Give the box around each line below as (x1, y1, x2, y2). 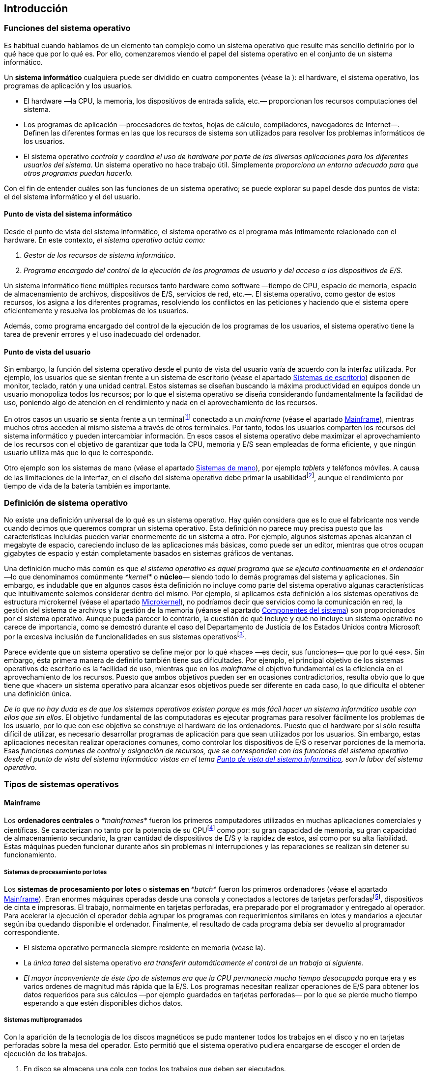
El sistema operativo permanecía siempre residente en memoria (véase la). (24, 943, 265, 952)
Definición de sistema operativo (4, 497, 128, 508)
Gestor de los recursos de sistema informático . (24, 251, 176, 260)
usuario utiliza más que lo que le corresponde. (4, 448, 154, 457)
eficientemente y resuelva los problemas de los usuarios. (4, 306, 189, 315)
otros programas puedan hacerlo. (24, 168, 133, 177)
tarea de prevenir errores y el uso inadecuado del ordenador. (4, 330, 201, 339)
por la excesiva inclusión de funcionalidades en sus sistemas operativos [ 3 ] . (4, 631, 247, 641)
